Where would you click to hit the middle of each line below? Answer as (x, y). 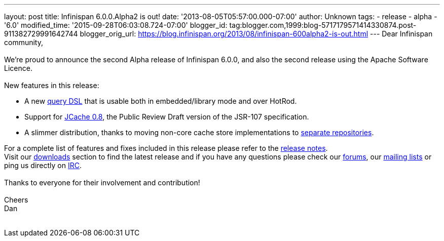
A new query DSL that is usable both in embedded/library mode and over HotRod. (161, 101)
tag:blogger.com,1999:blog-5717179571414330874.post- (323, 25)
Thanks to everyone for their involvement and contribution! (102, 183)
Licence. (18, 68)
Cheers (16, 200)
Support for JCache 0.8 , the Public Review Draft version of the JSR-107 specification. (167, 117)
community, (24, 42)
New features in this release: (52, 85)
